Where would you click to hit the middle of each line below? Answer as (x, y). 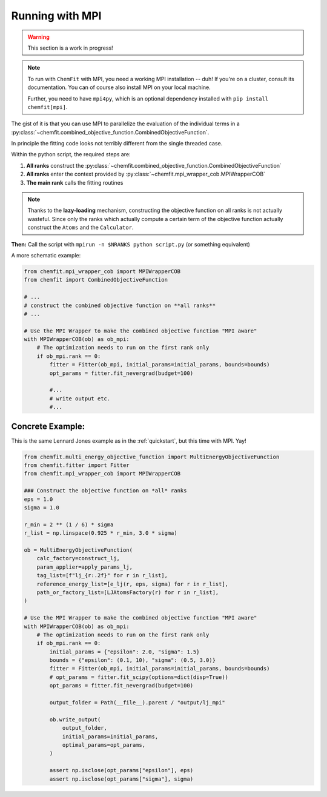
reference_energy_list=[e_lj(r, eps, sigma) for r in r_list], (133, 584)
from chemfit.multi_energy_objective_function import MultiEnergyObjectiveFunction (152, 457)
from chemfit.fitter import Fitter (77, 465)
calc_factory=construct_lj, (78, 558)
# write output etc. (80, 398)
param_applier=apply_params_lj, (85, 567)
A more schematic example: (46, 255)
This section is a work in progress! (70, 48)
